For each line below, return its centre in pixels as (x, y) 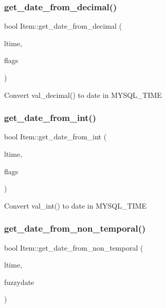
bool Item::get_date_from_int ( (56, 137)
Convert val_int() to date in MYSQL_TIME (75, 205)
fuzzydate (19, 282)
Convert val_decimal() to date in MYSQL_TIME (83, 95)
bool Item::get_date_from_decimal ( (63, 26)
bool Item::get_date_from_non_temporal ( (74, 247)
